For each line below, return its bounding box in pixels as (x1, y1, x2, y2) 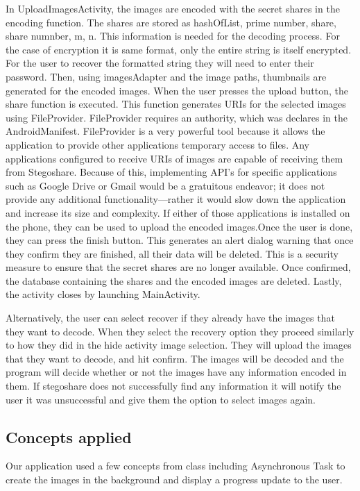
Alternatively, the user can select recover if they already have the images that (6, 310, 335, 325)
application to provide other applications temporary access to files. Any (6, 137, 309, 151)
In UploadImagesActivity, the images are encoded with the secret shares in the (6, 1, 340, 15)
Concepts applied (6, 426, 132, 447)
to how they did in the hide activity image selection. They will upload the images (6, 338, 352, 352)
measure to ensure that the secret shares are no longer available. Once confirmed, (6, 260, 351, 274)
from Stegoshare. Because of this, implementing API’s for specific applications (6, 165, 337, 179)
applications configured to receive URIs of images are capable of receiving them (6, 151, 343, 165)
